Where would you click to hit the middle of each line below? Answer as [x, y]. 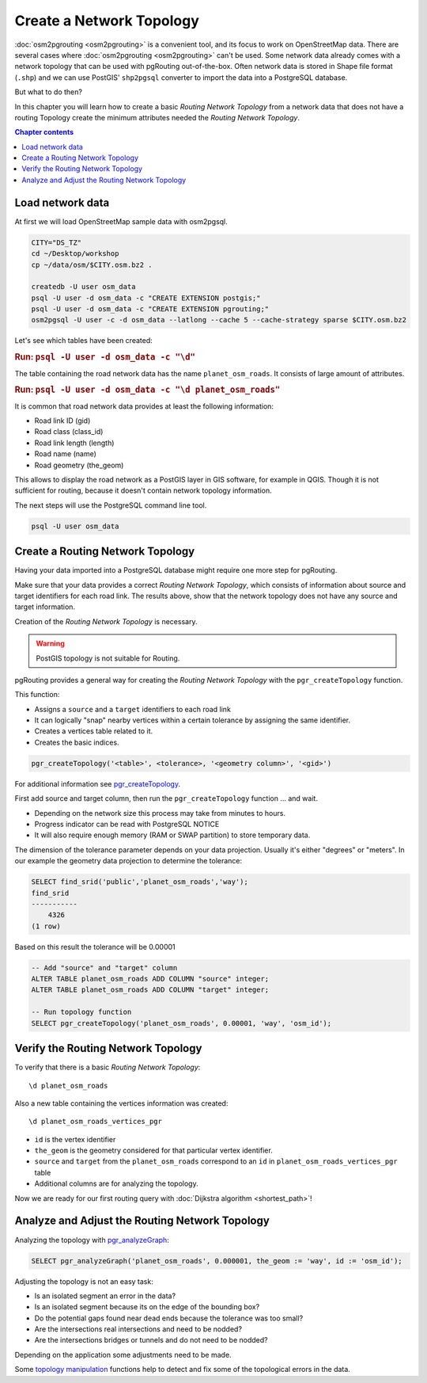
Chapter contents [44, 132]
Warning [50, 644]
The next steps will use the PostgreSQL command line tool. [111, 505]
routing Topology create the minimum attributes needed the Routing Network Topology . [157, 117]
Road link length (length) [74, 443]
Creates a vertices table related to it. [94, 731]
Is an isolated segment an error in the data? [105, 1296]
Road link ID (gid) [62, 421]
